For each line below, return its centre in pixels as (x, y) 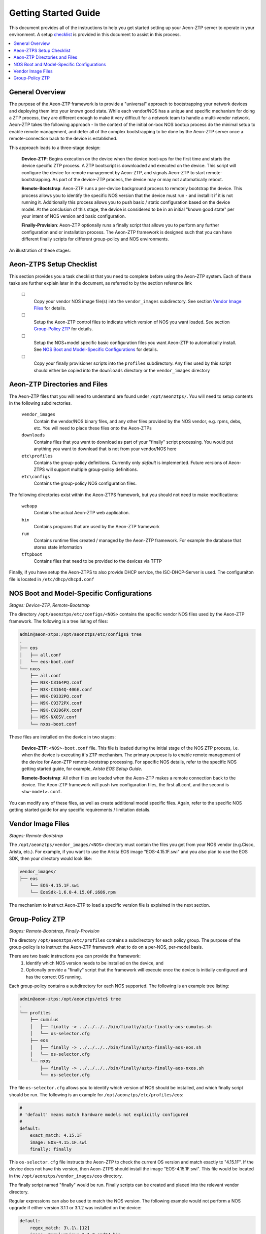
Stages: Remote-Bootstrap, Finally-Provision (54, 931)
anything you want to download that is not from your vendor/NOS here (105, 449)
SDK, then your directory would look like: (50, 858)
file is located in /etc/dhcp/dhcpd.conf (52, 579)
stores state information (58, 547)
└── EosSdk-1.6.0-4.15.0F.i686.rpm (73, 892)
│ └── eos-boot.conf (47, 662)
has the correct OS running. (54, 977)
